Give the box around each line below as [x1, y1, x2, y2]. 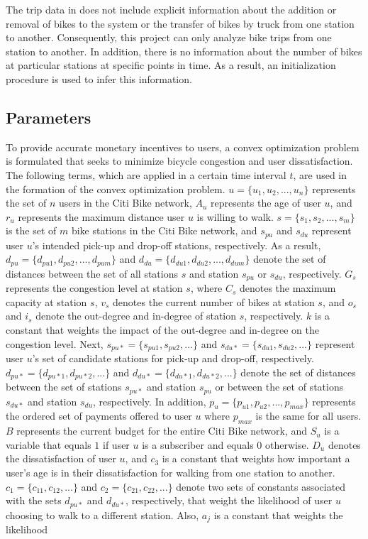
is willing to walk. [196, 209, 274, 224]
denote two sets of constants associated [176, 479, 346, 494]
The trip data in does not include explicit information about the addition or [6, 2, 337, 16]
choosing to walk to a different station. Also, [6, 507, 199, 522]
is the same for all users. [255, 408, 362, 423]
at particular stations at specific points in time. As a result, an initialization [6, 58, 336, 72]
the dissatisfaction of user [6, 451, 116, 466]
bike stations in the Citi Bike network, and [71, 223, 257, 238]
